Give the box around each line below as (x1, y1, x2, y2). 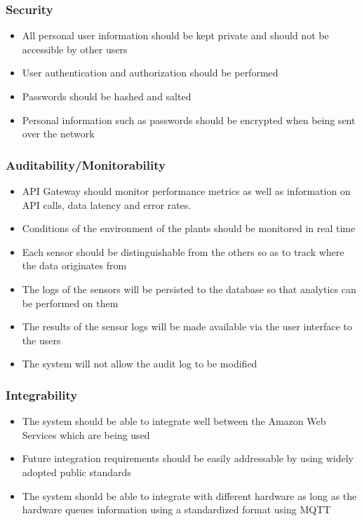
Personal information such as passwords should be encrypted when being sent (22, 112, 356, 127)
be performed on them (22, 295, 119, 310)
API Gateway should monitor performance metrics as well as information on (22, 184, 351, 198)
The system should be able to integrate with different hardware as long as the (22, 488, 357, 503)
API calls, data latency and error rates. (22, 197, 192, 212)
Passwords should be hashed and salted (22, 89, 192, 103)
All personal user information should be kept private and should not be (22, 28, 329, 43)
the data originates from (22, 258, 127, 273)
